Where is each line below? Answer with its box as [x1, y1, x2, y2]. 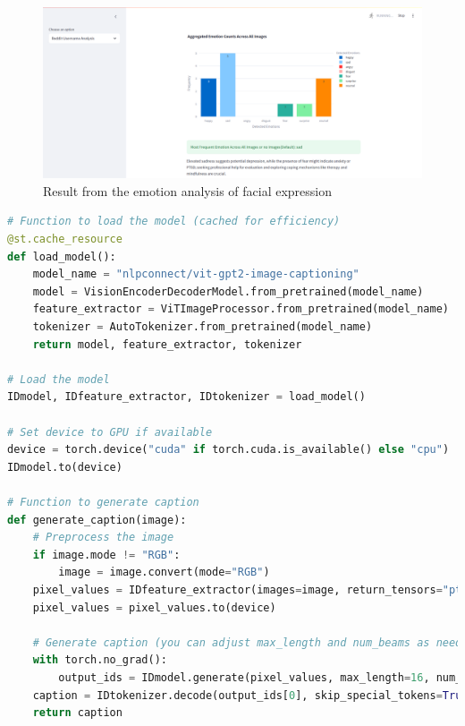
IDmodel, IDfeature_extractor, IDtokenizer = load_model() [7, 390, 366, 404]
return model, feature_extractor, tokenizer [32, 337, 302, 351]
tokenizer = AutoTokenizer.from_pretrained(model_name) [32, 320, 373, 334]
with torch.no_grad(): [32, 653, 167, 667]
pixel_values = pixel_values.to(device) [32, 601, 276, 614]
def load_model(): [7, 250, 116, 263]
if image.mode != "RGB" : [32, 548, 181, 561]
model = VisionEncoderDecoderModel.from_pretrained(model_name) [32, 285, 424, 298]
